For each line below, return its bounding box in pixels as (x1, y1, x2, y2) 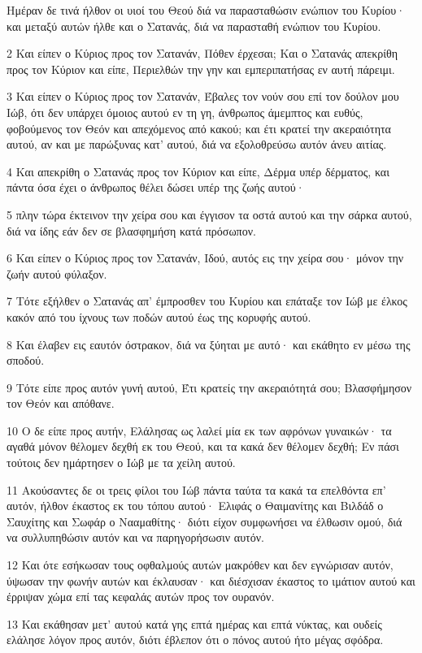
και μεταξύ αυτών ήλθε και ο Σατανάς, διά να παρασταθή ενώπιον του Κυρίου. (7, 17, 381, 34)
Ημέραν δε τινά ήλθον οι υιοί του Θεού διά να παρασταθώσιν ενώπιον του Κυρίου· (7, 2, 406, 18)
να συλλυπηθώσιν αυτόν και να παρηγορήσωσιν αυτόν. (7, 529, 264, 546)
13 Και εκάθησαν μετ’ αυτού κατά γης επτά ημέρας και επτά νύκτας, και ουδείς (7, 615, 382, 632)
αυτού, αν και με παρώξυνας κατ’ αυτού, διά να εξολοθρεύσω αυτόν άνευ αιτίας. (7, 136, 387, 153)
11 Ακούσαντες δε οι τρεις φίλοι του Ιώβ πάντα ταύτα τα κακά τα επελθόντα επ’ (7, 481, 386, 498)
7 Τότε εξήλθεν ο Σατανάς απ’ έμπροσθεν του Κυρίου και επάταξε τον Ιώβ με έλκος (7, 292, 407, 309)
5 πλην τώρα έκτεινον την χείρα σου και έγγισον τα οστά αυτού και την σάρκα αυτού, (7, 205, 412, 223)
